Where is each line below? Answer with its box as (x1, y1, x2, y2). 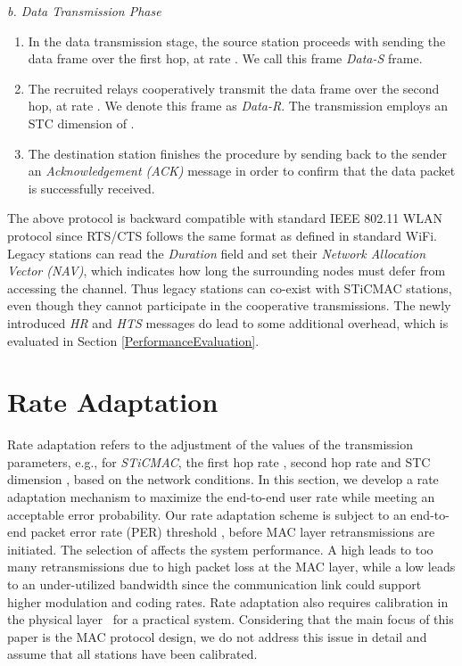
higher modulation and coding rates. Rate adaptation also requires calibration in (7, 592, 449, 611)
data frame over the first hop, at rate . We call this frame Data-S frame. (28, 49, 423, 68)
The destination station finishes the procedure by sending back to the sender (28, 144, 447, 162)
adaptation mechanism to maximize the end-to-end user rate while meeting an (7, 488, 435, 506)
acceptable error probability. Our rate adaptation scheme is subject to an (7, 505, 407, 523)
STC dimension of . (28, 113, 135, 132)
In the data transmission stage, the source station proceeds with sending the (28, 31, 446, 50)
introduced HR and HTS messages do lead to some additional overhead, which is (7, 313, 449, 332)
